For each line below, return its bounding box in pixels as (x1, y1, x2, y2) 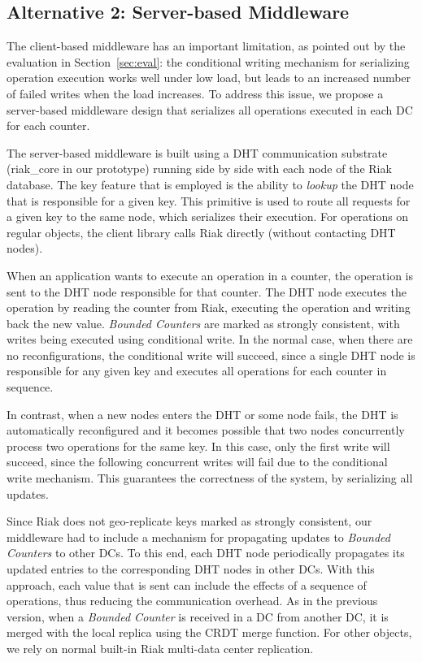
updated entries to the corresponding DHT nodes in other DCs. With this (7, 560, 375, 578)
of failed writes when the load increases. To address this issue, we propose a (7, 84, 384, 102)
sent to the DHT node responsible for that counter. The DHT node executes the (7, 283, 407, 300)
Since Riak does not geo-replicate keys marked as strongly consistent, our (7, 513, 372, 530)
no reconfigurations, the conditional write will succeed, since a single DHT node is (7, 346, 415, 363)
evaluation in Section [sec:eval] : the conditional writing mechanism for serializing (7, 53, 410, 70)
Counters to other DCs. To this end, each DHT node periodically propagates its (7, 544, 405, 561)
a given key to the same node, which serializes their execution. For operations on (7, 208, 409, 225)
